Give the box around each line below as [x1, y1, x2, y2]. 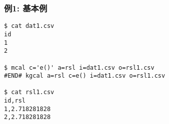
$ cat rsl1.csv [4, 89, 54, 96]
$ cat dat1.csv [4, 22, 54, 30]
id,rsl [4, 97, 25, 105]
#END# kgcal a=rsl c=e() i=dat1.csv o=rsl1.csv [4, 72, 165, 80]
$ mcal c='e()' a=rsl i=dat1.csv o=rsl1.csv [4, 64, 154, 71]
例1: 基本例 [4, 1, 47, 14]
